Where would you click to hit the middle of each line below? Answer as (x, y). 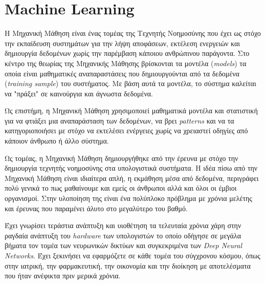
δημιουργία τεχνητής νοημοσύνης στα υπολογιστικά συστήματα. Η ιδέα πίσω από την (131, 168)
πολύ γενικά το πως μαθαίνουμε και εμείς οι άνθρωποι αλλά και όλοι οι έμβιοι (121, 188)
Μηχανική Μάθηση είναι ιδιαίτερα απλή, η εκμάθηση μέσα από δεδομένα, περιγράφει (132, 178)
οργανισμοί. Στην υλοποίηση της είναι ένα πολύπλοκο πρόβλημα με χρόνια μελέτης (128, 198)
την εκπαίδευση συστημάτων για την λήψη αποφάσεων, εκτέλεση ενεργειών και (123, 43)
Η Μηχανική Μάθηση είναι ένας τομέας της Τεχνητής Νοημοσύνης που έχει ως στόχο (133, 33)
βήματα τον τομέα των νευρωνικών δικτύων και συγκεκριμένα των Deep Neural (123, 245)
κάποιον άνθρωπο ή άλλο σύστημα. (57, 141)
